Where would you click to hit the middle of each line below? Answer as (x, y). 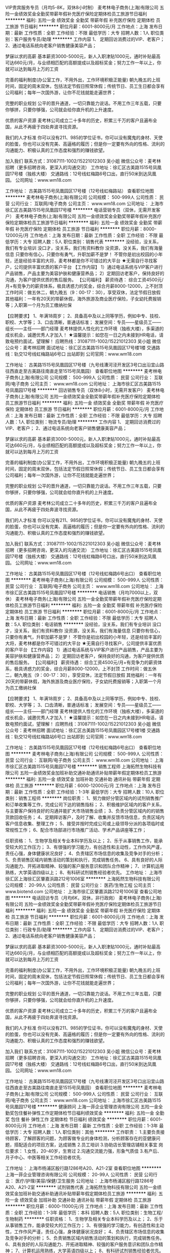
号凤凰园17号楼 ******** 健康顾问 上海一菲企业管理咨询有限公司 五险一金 (82, 1107)
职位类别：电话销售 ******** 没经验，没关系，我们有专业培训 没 (90, 624)
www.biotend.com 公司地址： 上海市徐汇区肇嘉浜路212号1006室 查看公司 (81, 892)
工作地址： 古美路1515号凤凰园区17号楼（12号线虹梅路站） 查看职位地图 (80, 191)
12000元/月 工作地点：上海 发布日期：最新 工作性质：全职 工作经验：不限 (81, 235)
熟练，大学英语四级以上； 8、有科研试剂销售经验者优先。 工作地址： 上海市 (84, 872)
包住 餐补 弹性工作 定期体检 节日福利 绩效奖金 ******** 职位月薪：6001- (87, 1119)
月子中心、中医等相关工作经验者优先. (44, 1157)
